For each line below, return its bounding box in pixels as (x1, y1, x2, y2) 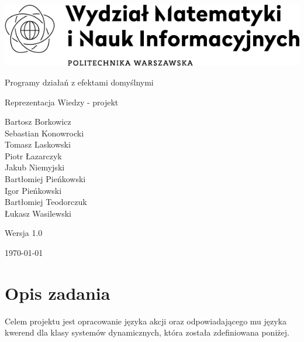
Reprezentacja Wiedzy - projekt (5, 95, 119, 108)
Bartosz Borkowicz (5, 115, 71, 128)
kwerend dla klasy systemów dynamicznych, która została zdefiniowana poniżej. (5, 326, 289, 338)
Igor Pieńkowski (5, 184, 62, 196)
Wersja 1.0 (5, 227, 43, 239)
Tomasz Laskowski (5, 138, 71, 151)
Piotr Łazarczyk (5, 149, 62, 162)
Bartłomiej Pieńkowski (5, 173, 86, 185)
